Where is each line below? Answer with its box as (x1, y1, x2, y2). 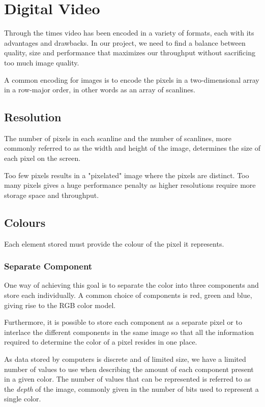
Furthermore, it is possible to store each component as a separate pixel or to (4, 317, 242, 327)
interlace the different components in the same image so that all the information (4, 326, 254, 337)
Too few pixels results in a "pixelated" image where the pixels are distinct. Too (4, 169, 249, 180)
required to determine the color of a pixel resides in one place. (4, 336, 197, 347)
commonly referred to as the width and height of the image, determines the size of (4, 143, 260, 153)
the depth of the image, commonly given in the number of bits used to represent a (4, 383, 259, 394)
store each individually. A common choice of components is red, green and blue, (4, 290, 252, 300)
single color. (4, 393, 41, 404)
